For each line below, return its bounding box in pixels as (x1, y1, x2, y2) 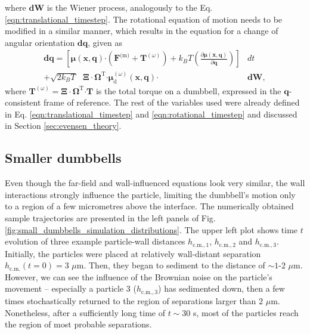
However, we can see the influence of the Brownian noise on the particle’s (5, 270, 272, 283)
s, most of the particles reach (193, 306, 299, 318)
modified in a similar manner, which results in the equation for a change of (5, 24, 278, 37)
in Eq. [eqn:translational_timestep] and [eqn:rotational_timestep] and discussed (5, 107, 297, 120)
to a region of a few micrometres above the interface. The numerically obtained (5, 200, 294, 212)
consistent (5, 96, 41, 109)
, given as (88, 36, 122, 48)
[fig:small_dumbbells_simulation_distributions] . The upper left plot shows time (5, 223, 298, 236)
